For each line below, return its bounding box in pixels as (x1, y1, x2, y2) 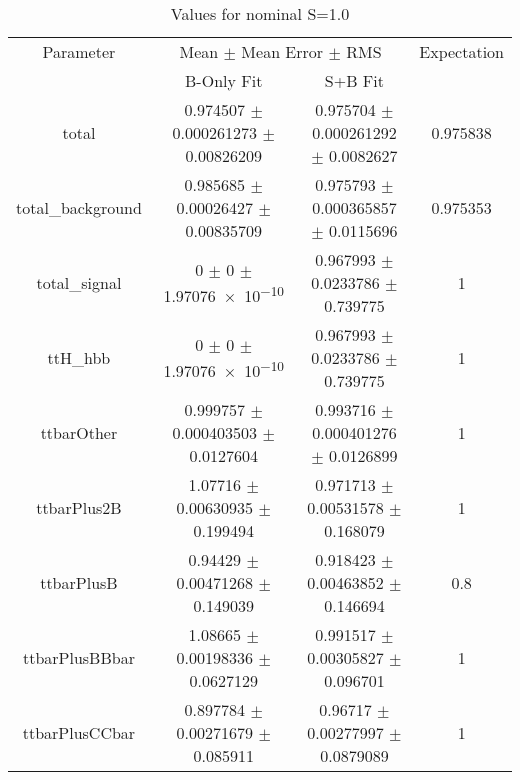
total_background (16, 196, 142, 219)
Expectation (419, 40, 504, 63)
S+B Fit (324, 69, 384, 92)
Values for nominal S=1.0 (170, 2, 350, 25)
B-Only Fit (185, 69, 263, 92)
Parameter (42, 40, 116, 63)
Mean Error (241, 40, 324, 63)
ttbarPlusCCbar (22, 721, 136, 744)
